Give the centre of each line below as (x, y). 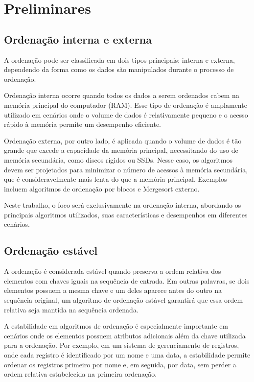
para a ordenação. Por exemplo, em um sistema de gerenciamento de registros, (122, 345)
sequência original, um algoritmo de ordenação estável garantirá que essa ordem (124, 300)
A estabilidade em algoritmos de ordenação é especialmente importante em (116, 326)
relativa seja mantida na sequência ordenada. (71, 309)
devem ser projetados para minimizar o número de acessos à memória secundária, (126, 169)
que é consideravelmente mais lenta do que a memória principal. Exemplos (115, 179)
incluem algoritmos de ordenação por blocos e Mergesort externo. (102, 188)
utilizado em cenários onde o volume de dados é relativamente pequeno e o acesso (126, 114)
